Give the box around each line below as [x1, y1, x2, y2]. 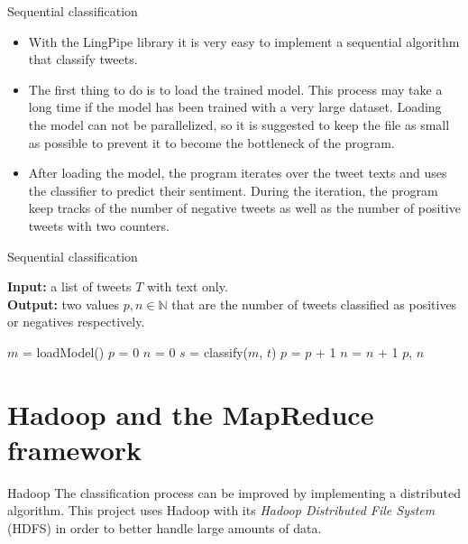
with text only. [147, 277, 228, 296]
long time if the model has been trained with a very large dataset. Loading [28, 97, 442, 116]
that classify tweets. [28, 50, 138, 69]
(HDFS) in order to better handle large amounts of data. [7, 519, 322, 537]
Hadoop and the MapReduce [7, 395, 374, 432]
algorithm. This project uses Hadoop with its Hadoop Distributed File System [7, 501, 436, 520]
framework [7, 430, 142, 467]
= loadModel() [22, 342, 105, 361]
